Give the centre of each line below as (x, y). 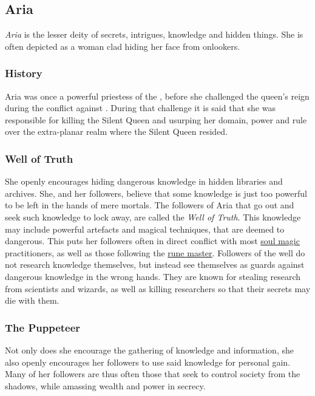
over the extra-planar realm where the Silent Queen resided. (117, 131)
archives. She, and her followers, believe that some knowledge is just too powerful (156, 193)
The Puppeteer (43, 327)
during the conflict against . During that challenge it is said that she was (140, 108)
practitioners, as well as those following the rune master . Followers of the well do (155, 252)
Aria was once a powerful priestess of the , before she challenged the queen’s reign (157, 96)
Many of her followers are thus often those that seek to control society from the (153, 374)
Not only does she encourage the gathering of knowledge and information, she (149, 350)
